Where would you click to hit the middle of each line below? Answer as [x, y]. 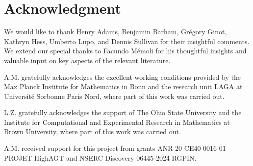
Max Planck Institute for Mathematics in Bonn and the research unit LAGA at [123, 86]
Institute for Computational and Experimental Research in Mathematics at [117, 122]
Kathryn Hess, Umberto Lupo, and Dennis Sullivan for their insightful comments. [127, 41]
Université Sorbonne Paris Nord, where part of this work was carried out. [114, 96]
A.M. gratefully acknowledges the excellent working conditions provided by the [122, 77]
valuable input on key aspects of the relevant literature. [87, 60]
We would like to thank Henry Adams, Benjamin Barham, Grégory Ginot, [115, 32]
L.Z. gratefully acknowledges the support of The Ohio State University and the [123, 112]
